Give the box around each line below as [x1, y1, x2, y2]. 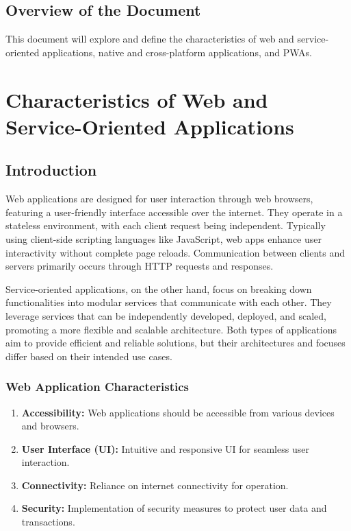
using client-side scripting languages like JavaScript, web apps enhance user [5, 231, 322, 246]
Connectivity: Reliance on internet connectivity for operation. [21, 477, 289, 492]
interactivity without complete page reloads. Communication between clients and [5, 245, 346, 259]
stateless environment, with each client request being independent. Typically [5, 218, 326, 233]
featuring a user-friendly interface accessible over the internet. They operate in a [5, 204, 343, 219]
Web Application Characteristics [5, 378, 190, 395]
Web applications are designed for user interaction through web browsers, [5, 191, 313, 206]
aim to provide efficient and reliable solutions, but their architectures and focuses [5, 335, 346, 350]
